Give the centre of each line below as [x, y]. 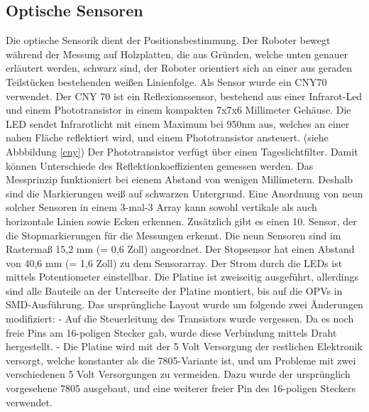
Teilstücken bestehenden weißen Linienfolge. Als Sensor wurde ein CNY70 [166, 81]
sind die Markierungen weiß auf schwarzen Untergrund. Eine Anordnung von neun [184, 193]
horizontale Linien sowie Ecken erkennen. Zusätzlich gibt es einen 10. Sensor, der [181, 221]
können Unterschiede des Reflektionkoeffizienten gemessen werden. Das [160, 165]
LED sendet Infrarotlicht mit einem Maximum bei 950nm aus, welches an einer [178, 123]
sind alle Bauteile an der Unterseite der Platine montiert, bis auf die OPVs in [174, 290]
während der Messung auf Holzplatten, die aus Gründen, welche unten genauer [177, 54]
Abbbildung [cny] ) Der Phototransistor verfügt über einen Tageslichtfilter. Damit [182, 151]
